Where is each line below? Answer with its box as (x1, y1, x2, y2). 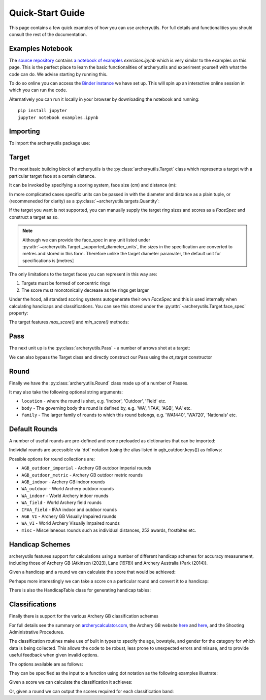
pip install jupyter (18, 108, 67, 114)
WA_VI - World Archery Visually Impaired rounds (21, 520, 120, 526)
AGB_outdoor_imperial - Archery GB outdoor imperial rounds (21, 465, 151, 471)
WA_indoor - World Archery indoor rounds (21, 493, 108, 499)
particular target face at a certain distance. (9, 173, 96, 179)
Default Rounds (9, 425, 58, 433)
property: (9, 310, 28, 316)
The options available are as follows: (9, 661, 83, 667)
